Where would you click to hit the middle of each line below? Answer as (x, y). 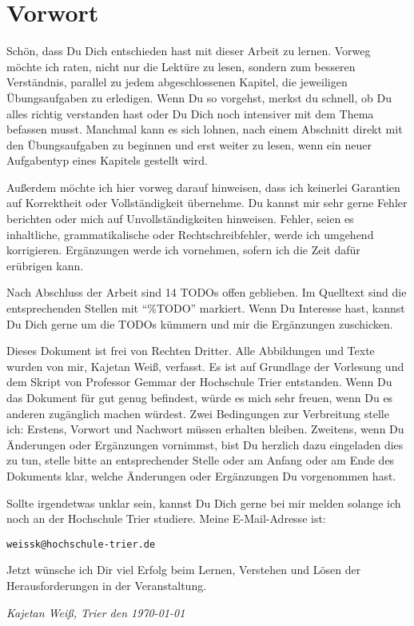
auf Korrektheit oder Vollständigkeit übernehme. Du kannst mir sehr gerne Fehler (207, 203)
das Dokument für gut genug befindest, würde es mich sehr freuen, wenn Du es (200, 397)
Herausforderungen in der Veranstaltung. (107, 585)
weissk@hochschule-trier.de (81, 544)
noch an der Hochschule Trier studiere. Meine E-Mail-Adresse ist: (166, 518)
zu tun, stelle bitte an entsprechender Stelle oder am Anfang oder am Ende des (201, 460)
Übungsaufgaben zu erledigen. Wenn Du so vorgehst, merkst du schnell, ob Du (199, 97)
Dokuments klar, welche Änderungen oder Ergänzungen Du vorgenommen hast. (201, 475)
